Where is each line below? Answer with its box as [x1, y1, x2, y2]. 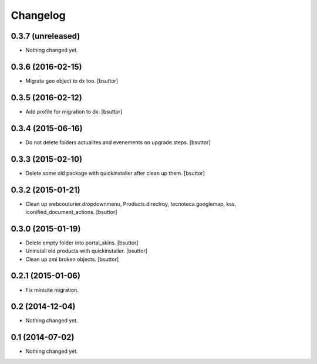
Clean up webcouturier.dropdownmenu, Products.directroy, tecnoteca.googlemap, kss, [25, 200, 237, 207]
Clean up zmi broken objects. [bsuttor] [25, 256, 119, 263]
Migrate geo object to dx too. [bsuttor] [25, 77, 119, 84]
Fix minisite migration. [25, 286, 79, 293]
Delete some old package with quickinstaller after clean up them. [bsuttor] [25, 169, 205, 176]
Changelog [11, 9, 66, 22]
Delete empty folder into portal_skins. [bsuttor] [25, 239, 139, 246]
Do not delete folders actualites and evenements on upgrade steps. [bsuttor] [25, 138, 211, 146]
